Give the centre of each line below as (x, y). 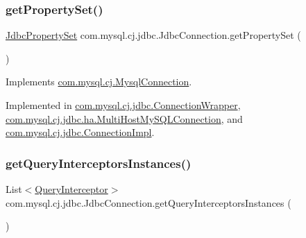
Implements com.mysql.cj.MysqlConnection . (99, 82)
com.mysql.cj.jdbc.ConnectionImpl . (80, 132)
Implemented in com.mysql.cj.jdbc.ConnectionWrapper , (123, 105)
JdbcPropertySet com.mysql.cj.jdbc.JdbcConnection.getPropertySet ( (153, 35)
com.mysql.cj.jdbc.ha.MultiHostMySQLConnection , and (124, 118)
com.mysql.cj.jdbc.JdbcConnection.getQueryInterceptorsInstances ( (148, 202)
